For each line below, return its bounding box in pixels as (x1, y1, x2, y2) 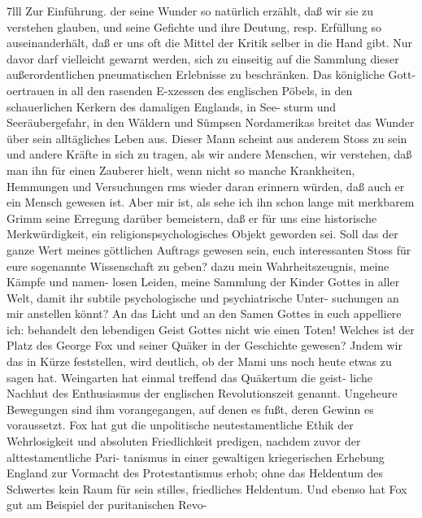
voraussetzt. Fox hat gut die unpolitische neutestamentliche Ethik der (7, 416, 354, 433)
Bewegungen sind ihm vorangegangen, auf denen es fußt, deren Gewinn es (7, 400, 374, 417)
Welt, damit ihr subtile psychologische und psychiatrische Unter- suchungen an (7, 289, 399, 306)
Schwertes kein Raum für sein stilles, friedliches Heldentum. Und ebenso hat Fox (7, 480, 407, 497)
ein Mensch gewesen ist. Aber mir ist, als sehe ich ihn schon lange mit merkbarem (7, 194, 415, 211)
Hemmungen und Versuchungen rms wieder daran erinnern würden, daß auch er (7, 177, 405, 194)
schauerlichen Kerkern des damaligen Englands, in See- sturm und (7, 98, 337, 115)
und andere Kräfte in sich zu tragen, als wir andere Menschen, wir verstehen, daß (7, 146, 412, 163)
